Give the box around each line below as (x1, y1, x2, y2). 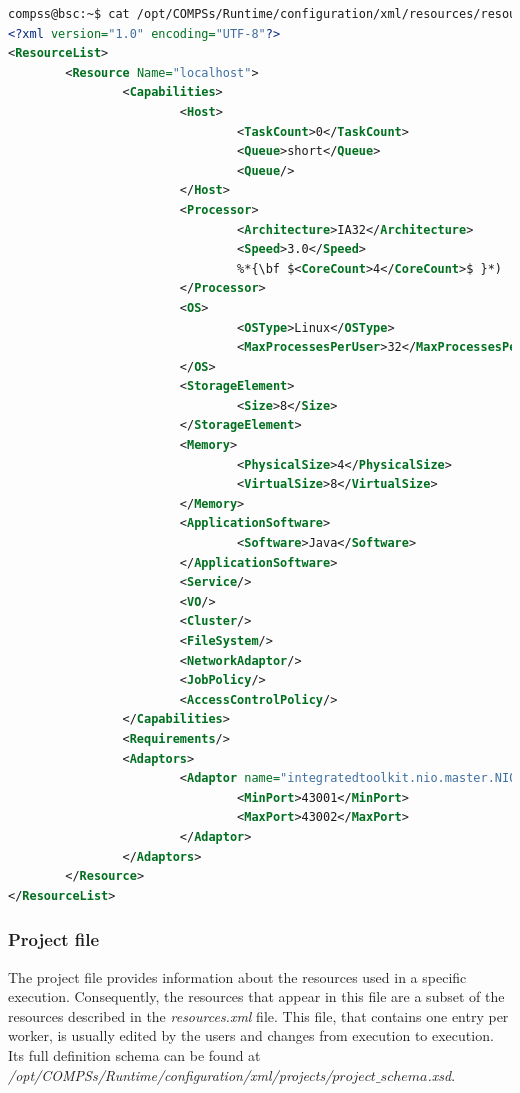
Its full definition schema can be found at (8, 1044, 261, 1065)
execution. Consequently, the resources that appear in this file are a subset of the (8, 986, 505, 1007)
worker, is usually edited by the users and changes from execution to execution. (8, 1025, 494, 1046)
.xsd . (427, 1064, 456, 1085)
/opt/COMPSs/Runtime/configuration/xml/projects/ (8, 1064, 333, 1085)
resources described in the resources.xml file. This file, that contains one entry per (8, 1005, 509, 1026)
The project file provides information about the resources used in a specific (8, 966, 467, 987)
